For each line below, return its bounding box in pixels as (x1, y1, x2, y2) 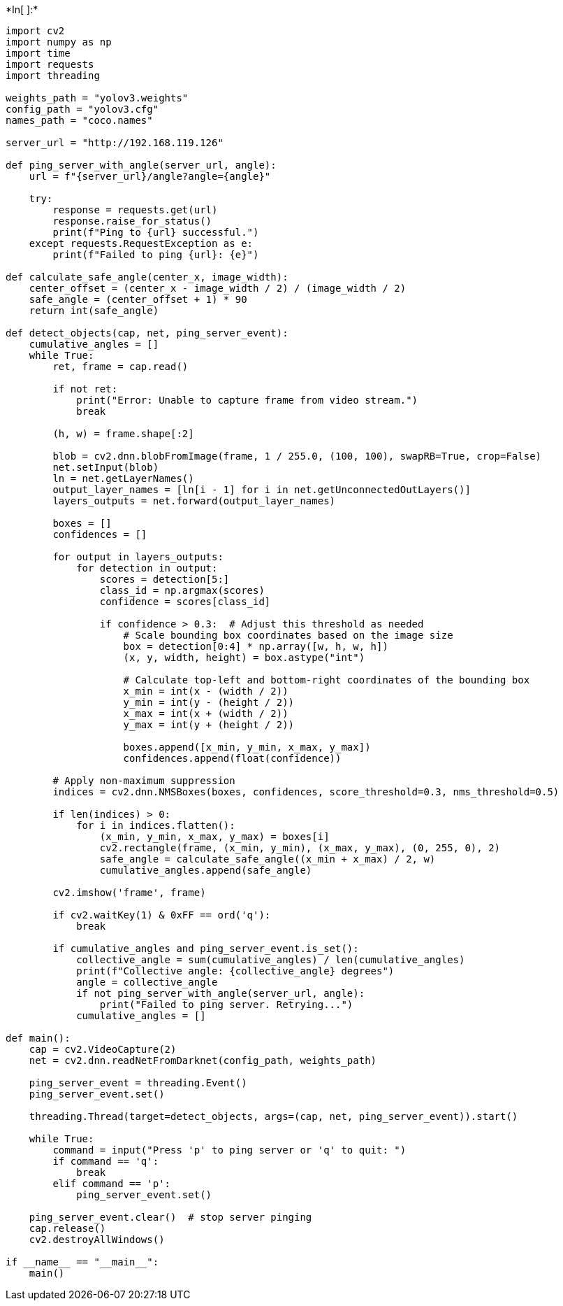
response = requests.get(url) (52, 204, 218, 215)
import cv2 (6, 25, 65, 36)
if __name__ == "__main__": (6, 1256, 159, 1268)
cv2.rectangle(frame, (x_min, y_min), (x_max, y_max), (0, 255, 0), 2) (99, 842, 501, 853)
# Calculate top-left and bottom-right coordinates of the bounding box (123, 674, 530, 686)
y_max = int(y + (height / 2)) (123, 719, 295, 730)
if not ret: (52, 383, 118, 395)
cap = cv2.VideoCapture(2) (29, 1044, 177, 1055)
